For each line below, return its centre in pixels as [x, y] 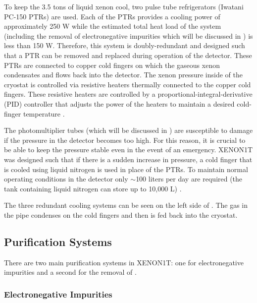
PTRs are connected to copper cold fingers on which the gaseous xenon [112, 65]
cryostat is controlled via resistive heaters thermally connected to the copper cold [128, 84]
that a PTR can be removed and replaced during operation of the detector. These [128, 55]
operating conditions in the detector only [66, 179]
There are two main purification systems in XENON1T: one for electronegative [124, 262]
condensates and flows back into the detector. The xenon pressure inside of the [123, 75]
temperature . [44, 113]
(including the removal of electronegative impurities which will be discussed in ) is [128, 35]
